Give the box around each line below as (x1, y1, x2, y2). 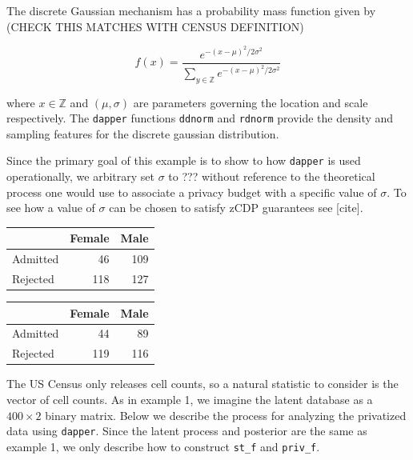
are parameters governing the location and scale (133, 94, 368, 110)
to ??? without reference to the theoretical (168, 168, 375, 185)
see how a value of (6, 199, 95, 216)
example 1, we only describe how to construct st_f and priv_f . (6, 438, 320, 454)
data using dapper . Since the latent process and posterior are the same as (6, 422, 367, 439)
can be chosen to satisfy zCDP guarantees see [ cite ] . (109, 199, 363, 216)
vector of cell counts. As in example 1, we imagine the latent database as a (6, 390, 373, 407)
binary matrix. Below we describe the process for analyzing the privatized (45, 406, 407, 423)
